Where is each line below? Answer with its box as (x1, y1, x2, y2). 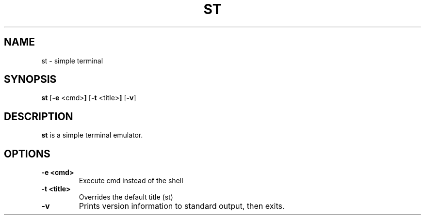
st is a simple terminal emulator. (41, 131, 143, 140)
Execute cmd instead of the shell (79, 176, 183, 185)
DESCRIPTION (4, 110, 73, 123)
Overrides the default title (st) (79, 193, 173, 202)
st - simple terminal (41, 56, 103, 65)
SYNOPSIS (4, 73, 57, 86)
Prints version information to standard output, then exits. (79, 201, 285, 211)
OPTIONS (4, 147, 50, 160)
